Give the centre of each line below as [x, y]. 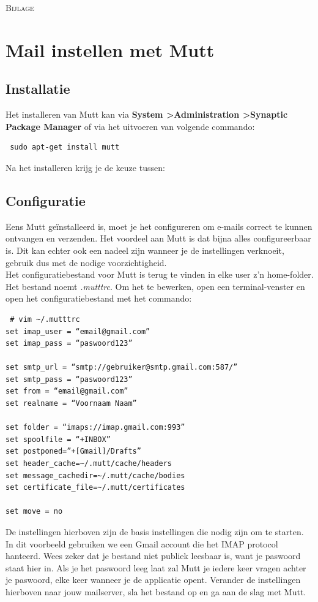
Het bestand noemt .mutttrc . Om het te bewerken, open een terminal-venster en [155, 286]
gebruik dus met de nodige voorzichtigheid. [86, 262]
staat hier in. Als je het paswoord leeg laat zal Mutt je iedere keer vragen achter [156, 567]
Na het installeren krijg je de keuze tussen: [85, 167]
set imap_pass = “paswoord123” [69, 344]
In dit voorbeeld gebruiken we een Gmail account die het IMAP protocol [142, 543]
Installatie [38, 89]
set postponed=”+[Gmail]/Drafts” [73, 451]
